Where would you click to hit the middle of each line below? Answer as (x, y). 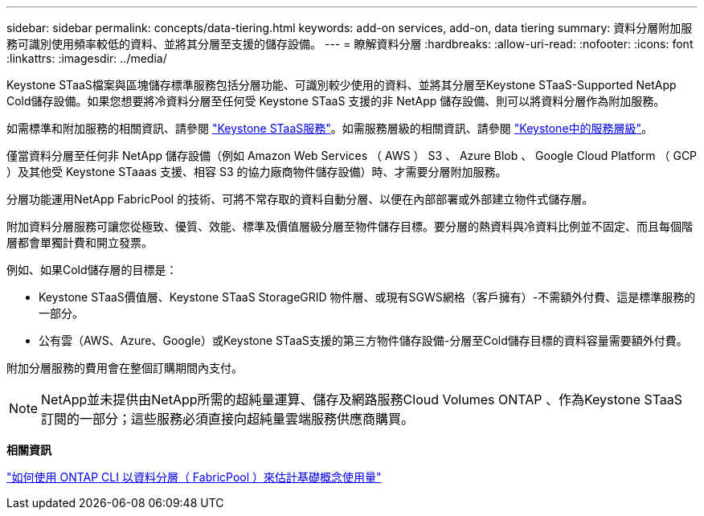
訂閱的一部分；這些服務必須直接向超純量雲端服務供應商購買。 (228, 419)
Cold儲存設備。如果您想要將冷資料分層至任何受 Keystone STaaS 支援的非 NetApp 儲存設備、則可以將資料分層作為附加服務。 (336, 101)
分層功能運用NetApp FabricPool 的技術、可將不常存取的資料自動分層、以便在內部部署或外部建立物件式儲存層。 (300, 199)
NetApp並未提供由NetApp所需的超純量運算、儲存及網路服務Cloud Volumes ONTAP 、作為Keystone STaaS (362, 399)
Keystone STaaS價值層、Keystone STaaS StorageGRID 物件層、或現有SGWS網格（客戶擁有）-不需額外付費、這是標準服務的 (367, 297)
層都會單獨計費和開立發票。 (80, 242)
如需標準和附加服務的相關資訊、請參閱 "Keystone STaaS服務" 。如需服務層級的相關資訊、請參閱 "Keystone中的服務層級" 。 (330, 128)
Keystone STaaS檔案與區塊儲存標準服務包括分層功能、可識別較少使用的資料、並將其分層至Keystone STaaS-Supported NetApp (342, 85)
